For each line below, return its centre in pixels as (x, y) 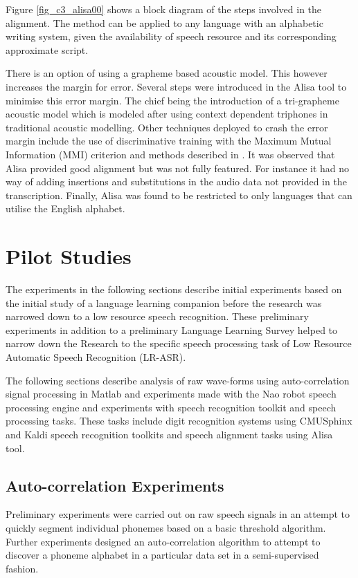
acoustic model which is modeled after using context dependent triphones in (167, 114)
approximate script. (47, 49)
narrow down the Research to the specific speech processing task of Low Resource (179, 343)
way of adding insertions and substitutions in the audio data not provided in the (176, 181)
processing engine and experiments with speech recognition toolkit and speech (171, 407)
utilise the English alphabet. (65, 208)
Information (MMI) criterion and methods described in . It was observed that (170, 154)
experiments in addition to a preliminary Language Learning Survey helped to (172, 329)
